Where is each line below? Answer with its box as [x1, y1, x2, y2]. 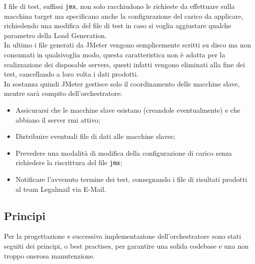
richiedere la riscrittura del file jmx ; [15, 157, 122, 168]
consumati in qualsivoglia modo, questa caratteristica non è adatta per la [4, 49, 225, 60]
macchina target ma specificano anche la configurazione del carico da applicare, [4, 10, 244, 21]
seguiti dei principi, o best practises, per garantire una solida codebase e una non [4, 241, 249, 251]
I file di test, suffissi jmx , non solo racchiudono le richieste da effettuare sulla [4, 1, 235, 11]
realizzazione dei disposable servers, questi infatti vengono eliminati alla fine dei [4, 59, 245, 69]
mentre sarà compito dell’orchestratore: [4, 88, 122, 98]
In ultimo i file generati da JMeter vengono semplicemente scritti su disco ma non [4, 40, 252, 50]
